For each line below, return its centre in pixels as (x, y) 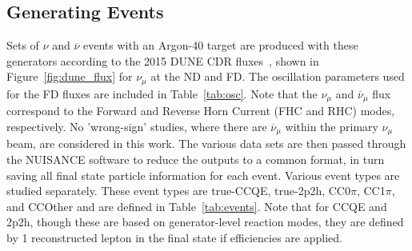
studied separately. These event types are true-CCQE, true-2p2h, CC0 (178, 191)
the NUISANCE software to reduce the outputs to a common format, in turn (196, 159)
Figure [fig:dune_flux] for (70, 76)
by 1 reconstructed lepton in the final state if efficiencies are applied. (174, 237)
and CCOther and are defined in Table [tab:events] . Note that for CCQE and (197, 206)
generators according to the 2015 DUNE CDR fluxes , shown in (163, 60)
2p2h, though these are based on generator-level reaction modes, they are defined (205, 222)
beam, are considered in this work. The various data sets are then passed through (206, 143)
